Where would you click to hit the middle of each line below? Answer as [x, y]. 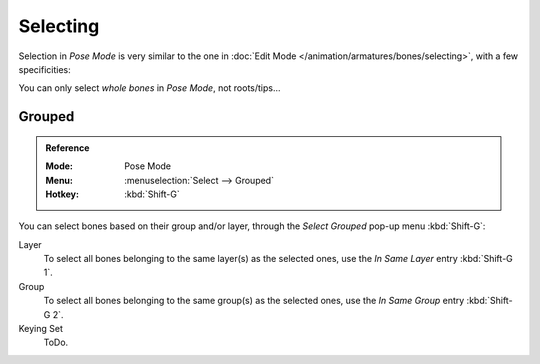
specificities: [45, 69]
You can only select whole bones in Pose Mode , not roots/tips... [149, 88]
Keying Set [41, 329]
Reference [67, 147]
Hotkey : [62, 194]
